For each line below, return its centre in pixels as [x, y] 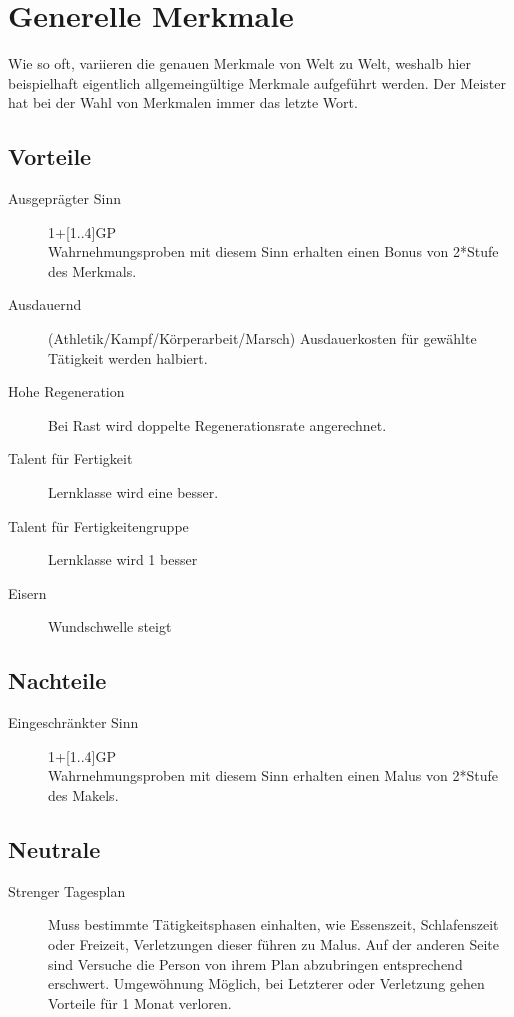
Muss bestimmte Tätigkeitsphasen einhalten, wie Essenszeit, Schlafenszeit [273, 924]
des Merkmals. [92, 270]
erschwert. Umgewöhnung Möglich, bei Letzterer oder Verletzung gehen [266, 983]
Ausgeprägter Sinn [64, 198]
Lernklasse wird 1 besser [123, 559]
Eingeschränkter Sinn [73, 722]
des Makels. [83, 795]
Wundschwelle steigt [110, 626]
